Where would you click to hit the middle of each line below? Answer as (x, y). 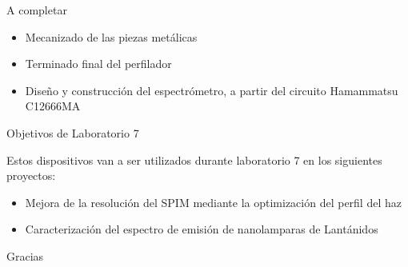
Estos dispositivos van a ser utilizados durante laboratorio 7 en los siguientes (194, 159)
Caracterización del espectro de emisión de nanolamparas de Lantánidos (202, 229)
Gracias (25, 255)
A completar (37, 10)
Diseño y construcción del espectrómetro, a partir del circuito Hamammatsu (212, 90)
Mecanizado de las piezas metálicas (111, 36)
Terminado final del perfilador (98, 64)
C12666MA (53, 106)
